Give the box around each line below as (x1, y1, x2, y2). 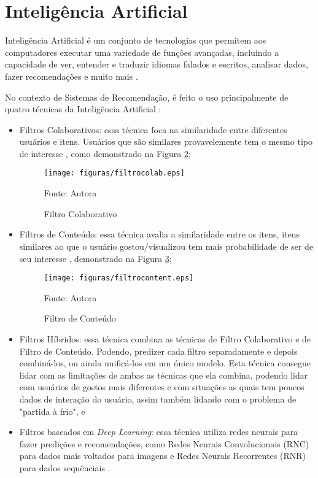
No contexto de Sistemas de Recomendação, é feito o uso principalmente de (5, 90, 289, 103)
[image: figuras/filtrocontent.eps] (44, 274, 194, 283)
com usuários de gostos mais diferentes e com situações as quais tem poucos (19, 380, 304, 393)
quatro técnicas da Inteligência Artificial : (5, 102, 161, 115)
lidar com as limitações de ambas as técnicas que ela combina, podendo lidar (19, 368, 308, 381)
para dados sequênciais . (19, 461, 111, 474)
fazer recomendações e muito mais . (5, 69, 138, 82)
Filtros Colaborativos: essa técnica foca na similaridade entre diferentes (19, 123, 287, 136)
